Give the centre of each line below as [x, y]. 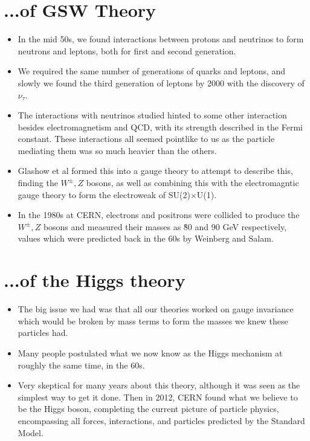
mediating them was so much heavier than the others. [117, 150]
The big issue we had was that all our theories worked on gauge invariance [156, 309]
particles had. [43, 333]
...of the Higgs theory [95, 280]
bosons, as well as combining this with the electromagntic [192, 183]
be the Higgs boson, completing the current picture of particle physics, [148, 409]
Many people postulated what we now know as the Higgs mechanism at [150, 352]
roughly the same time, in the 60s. [81, 365]
